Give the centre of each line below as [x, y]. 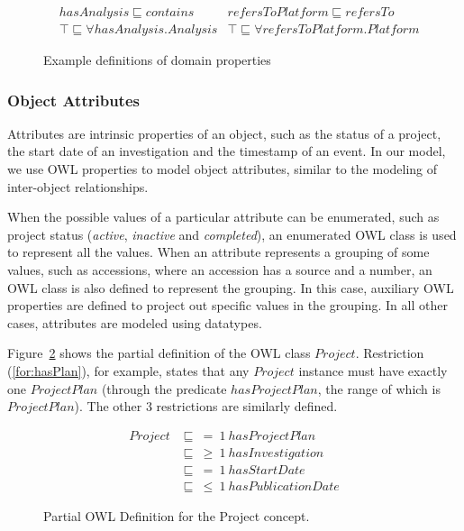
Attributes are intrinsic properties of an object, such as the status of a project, [224, 133]
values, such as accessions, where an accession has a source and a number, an [220, 270]
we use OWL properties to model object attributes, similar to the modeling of [223, 169]
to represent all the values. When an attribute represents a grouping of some [218, 252]
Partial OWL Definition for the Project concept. [177, 515]
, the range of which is [379, 388]
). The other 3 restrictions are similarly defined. [206, 406]
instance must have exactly [373, 371]
